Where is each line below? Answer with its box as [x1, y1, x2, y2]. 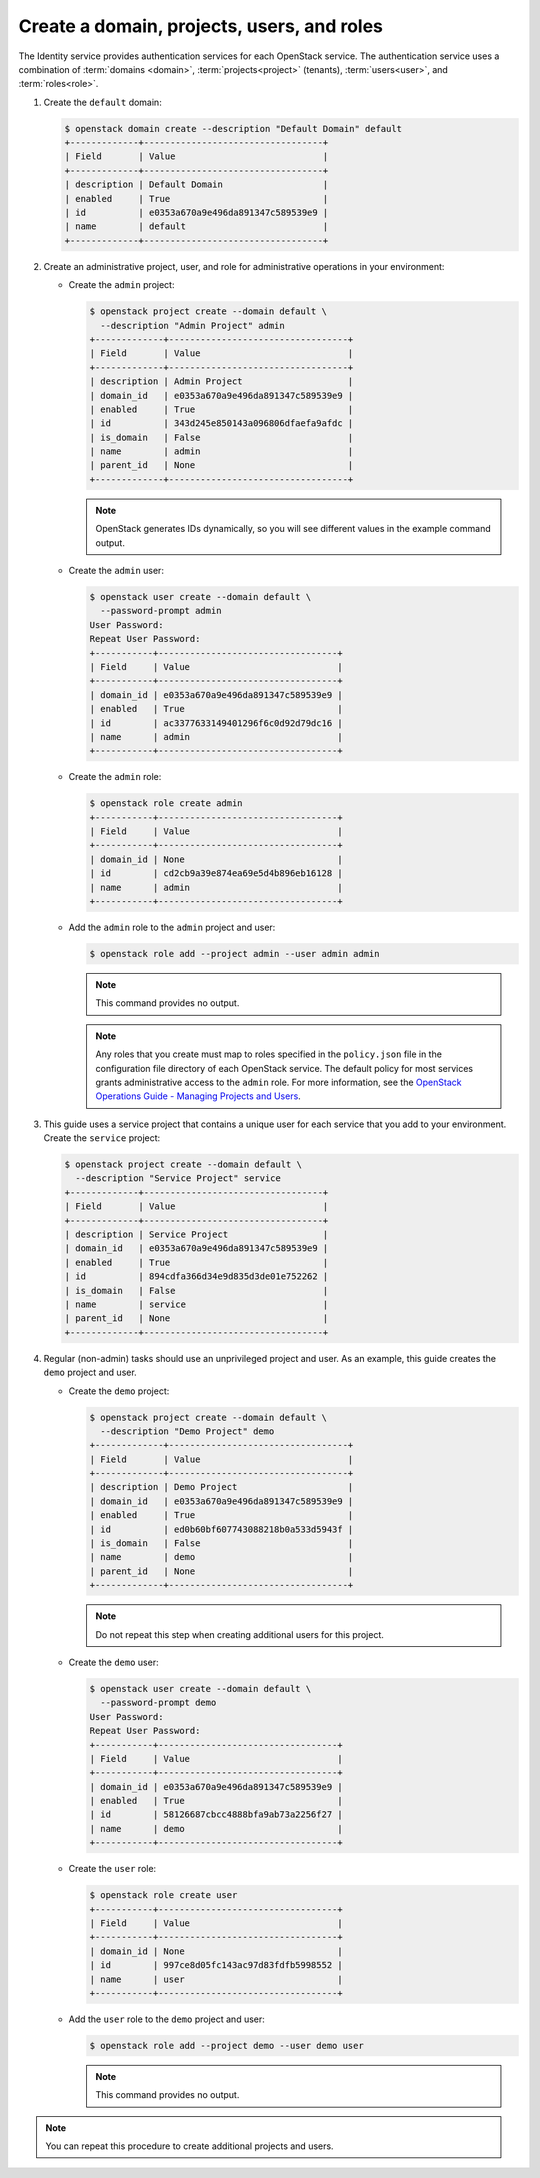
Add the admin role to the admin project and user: [68, 921, 276, 933]
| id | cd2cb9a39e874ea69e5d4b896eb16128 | [89, 868, 344, 879]
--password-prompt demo [100, 1697, 217, 1709]
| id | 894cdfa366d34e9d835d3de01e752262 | [64, 1271, 329, 1282]
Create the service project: [43, 1132, 161, 1144]
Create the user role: [68, 1863, 157, 1875]
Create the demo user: [68, 1656, 159, 1668]
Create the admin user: [68, 565, 165, 577]
